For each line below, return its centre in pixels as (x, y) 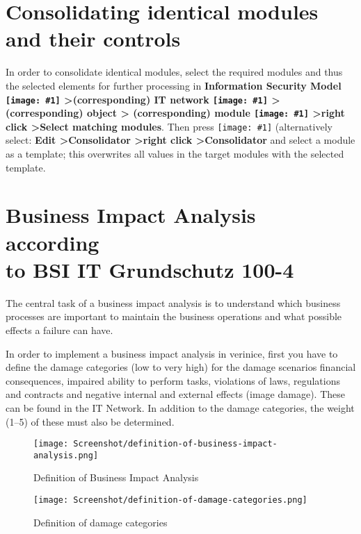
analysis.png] (66, 455)
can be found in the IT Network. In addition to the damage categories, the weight (180, 407)
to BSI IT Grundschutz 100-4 (150, 269)
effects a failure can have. (59, 329)
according (53, 242)
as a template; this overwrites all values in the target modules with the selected (175, 154)
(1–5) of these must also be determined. (90, 421)
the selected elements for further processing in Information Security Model (174, 85)
